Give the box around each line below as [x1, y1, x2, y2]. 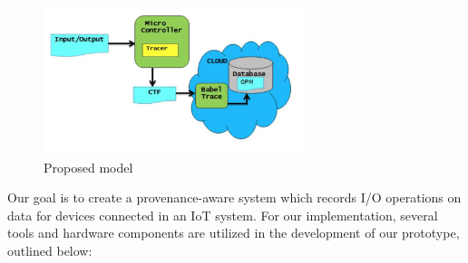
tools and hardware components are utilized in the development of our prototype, [7, 223, 460, 242]
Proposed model [44, 157, 133, 176]
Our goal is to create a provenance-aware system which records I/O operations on [7, 188, 462, 207]
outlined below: [7, 241, 93, 260]
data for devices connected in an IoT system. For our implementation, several [7, 205, 438, 224]
